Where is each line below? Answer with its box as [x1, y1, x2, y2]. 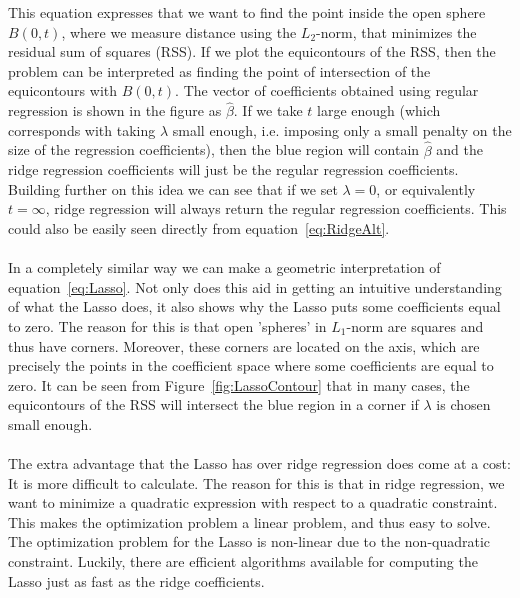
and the [436, 139, 483, 160]
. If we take [233, 100, 303, 121]
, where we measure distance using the [61, 21, 297, 42]
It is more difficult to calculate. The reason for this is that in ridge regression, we [8, 472, 505, 493]
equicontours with [8, 80, 118, 101]
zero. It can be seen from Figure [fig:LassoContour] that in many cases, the [8, 374, 470, 395]
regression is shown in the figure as [8, 100, 222, 121]
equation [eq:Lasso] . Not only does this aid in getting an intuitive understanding [8, 276, 502, 297]
